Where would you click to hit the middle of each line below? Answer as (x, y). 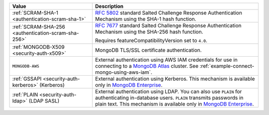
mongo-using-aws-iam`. (124, 72)
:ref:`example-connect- (227, 66)
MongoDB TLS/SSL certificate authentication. (148, 50)
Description (109, 6)
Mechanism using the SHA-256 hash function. (149, 32)
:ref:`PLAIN (25, 95)
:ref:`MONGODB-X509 (38, 47)
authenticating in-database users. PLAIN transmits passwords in (169, 98)
